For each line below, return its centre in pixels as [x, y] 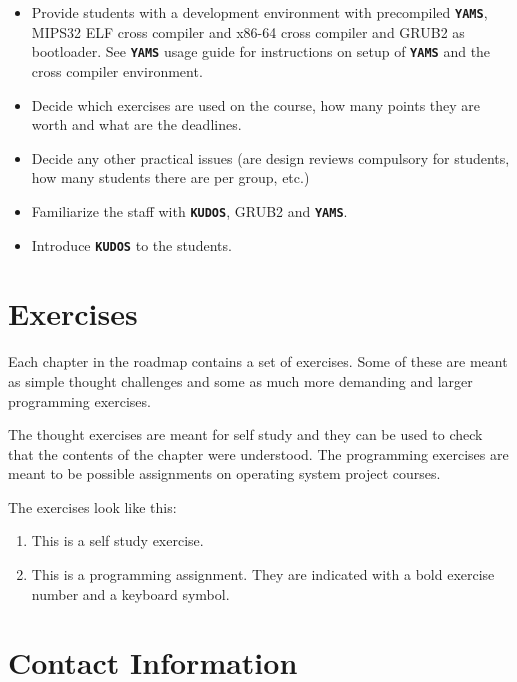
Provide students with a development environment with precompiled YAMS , [259, 12]
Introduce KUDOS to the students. [131, 244]
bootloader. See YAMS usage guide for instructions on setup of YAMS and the [261, 51]
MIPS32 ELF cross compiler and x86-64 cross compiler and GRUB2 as [248, 31]
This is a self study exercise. [117, 540]
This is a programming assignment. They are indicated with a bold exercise [263, 574]
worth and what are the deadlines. [136, 124]
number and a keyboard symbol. [130, 593]
